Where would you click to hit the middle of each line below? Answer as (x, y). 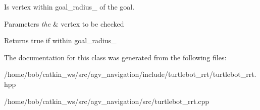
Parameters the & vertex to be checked (64, 23)
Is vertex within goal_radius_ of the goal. (69, 7)
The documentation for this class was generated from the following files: (115, 57)
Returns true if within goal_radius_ (60, 40)
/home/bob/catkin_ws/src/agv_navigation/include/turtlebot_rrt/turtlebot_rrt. (130, 74)
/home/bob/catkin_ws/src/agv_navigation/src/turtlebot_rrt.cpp (107, 101)
